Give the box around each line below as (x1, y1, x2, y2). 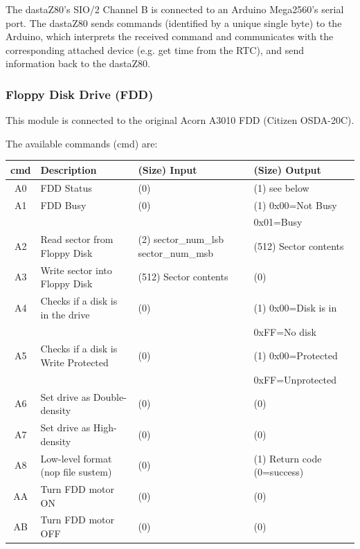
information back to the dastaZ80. (6, 56, 150, 71)
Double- (93, 389, 127, 404)
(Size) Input (138, 162, 197, 177)
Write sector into (40, 262, 112, 277)
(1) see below (253, 180, 309, 195)
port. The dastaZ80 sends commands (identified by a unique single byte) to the (6, 15, 342, 30)
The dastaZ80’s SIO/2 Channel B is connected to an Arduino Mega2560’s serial (6, 2, 344, 16)
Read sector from (40, 232, 114, 246)
